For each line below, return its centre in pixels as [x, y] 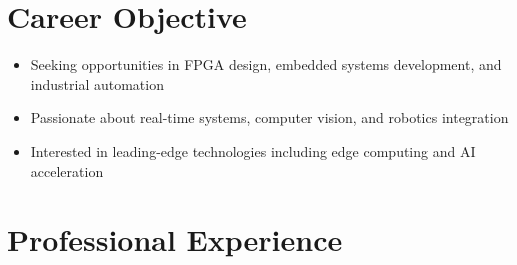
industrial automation [97, 83]
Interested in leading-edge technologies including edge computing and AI [253, 150]
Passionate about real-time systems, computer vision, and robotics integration [269, 117]
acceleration [67, 170]
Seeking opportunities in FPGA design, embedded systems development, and [266, 64]
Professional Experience [175, 239]
